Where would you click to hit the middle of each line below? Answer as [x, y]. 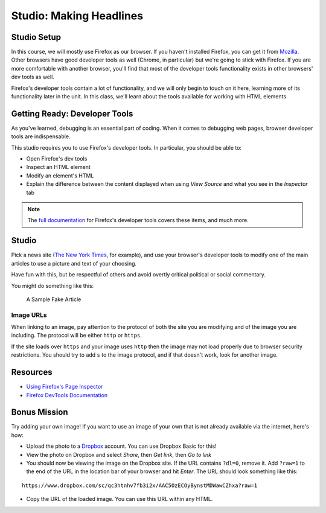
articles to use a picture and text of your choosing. [74, 263]
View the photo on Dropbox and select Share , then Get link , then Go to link [119, 454]
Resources [32, 372]
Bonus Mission [40, 413]
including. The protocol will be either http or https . [76, 336]
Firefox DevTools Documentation [67, 395]
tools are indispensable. [41, 136]
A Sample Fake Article [54, 299]
